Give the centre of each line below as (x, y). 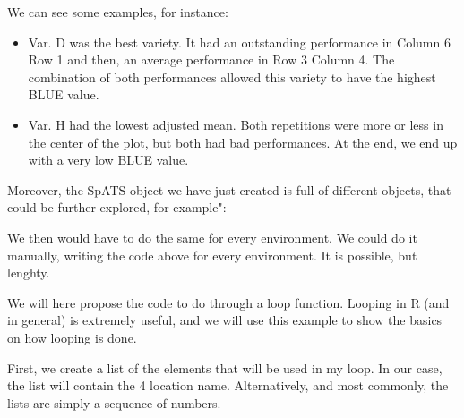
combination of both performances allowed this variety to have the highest (232, 77)
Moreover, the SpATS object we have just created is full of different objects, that (229, 189)
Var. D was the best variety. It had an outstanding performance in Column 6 (239, 42)
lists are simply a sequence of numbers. (114, 402)
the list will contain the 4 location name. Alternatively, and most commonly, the (228, 385)
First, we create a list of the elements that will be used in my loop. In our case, (225, 367)
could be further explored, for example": (117, 207)
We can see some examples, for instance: (118, 12)
